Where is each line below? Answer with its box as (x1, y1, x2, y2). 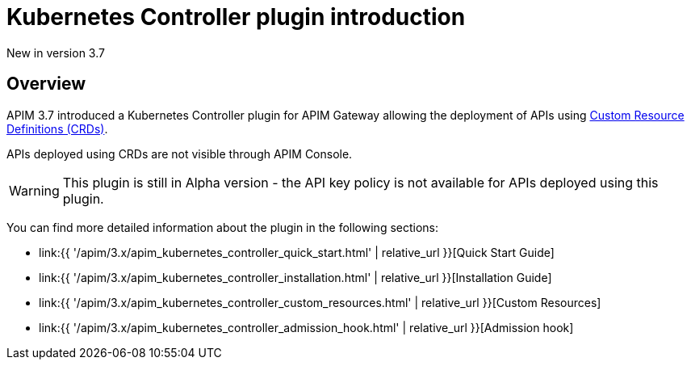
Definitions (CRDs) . (6, 121, 108, 136)
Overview (6, 74, 86, 95)
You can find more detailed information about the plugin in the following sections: (6, 220, 439, 234)
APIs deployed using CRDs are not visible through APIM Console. (6, 146, 353, 161)
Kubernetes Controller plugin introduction (6, 3, 466, 31)
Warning (9, 182, 60, 199)
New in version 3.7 (6, 45, 105, 60)
